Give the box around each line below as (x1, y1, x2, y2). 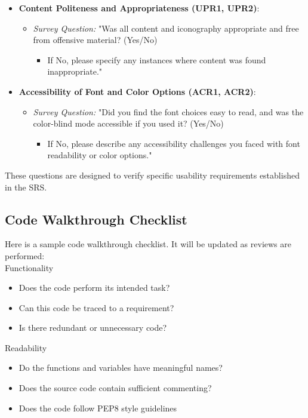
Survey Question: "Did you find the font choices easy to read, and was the (33, 105, 304, 118)
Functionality (5, 261, 54, 273)
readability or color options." (47, 149, 152, 161)
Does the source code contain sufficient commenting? (19, 382, 212, 394)
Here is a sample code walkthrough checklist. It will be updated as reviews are (5, 238, 291, 250)
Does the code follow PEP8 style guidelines (19, 401, 177, 414)
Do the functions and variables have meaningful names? (19, 361, 223, 374)
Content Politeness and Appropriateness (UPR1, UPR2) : (19, 2, 260, 14)
